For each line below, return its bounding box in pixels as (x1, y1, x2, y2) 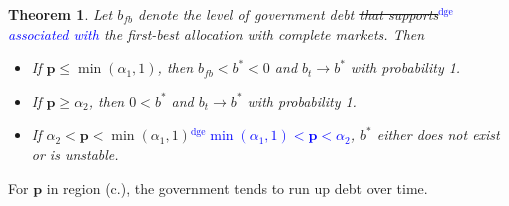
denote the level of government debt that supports (137, 4, 439, 24)
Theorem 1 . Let (8, 4, 113, 24)
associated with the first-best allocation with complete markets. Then (8, 23, 425, 44)
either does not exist (376, 124, 500, 145)
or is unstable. (31, 143, 119, 164)
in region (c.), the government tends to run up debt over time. (46, 177, 428, 198)
